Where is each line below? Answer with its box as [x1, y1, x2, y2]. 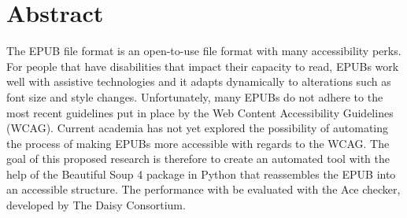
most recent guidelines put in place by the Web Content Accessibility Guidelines [6, 104, 394, 120]
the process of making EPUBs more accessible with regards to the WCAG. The [6, 135, 390, 151]
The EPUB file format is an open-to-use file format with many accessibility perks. [6, 42, 401, 59]
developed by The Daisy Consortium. [6, 197, 186, 213]
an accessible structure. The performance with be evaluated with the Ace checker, [6, 181, 401, 198]
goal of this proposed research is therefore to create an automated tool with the [6, 150, 390, 167]
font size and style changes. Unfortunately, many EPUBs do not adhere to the [6, 88, 383, 105]
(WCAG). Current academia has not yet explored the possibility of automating [6, 120, 389, 136]
